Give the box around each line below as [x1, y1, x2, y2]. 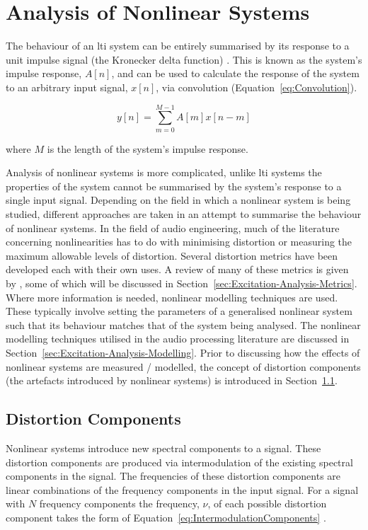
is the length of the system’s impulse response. [47, 141, 248, 156]
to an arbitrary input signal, [6, 79, 128, 94]
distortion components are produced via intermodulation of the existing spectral [6, 454, 353, 469]
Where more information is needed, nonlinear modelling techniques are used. [6, 289, 338, 304]
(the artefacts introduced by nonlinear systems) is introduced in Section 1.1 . [6, 373, 338, 388]
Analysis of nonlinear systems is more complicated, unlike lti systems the [6, 165, 322, 180]
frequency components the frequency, [39, 496, 200, 511]
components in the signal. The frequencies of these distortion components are [6, 468, 341, 483]
